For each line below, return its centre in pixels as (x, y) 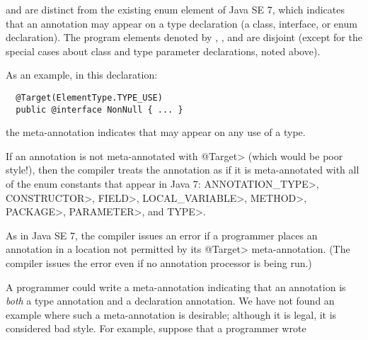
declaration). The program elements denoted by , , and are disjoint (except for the (184, 37)
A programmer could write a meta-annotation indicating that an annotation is (176, 287)
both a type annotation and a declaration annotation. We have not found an (170, 301)
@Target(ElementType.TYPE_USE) (89, 97)
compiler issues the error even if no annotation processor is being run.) (159, 263)
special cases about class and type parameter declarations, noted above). (163, 51)
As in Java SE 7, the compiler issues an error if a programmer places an (162, 235)
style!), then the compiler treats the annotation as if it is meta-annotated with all (183, 170)
